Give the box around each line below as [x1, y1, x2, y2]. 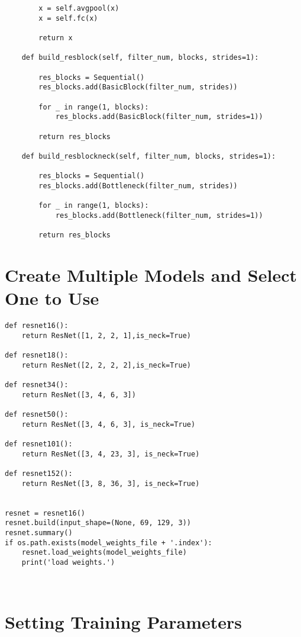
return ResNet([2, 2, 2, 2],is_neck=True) [21, 361, 191, 369]
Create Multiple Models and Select [5, 262, 297, 287]
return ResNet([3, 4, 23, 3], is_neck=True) [21, 449, 200, 458]
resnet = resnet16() [5, 509, 86, 517]
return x [38, 33, 73, 42]
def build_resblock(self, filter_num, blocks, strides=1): [21, 53, 259, 62]
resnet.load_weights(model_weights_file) [21, 548, 187, 557]
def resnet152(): [5, 469, 73, 478]
